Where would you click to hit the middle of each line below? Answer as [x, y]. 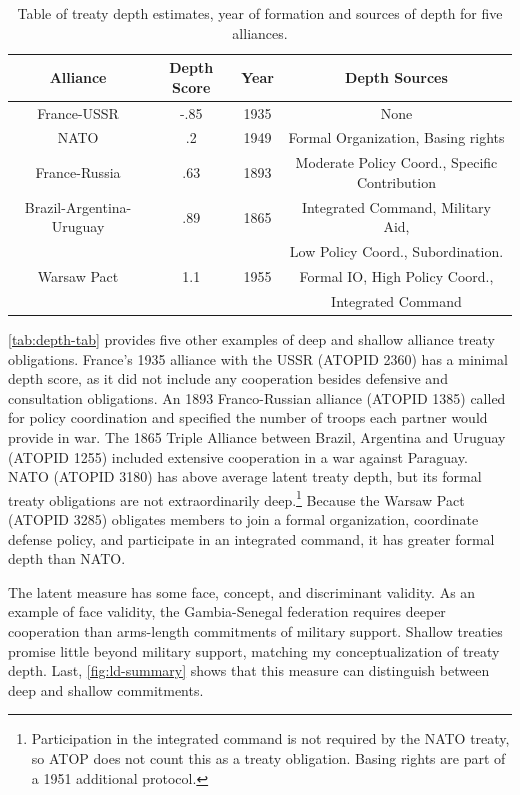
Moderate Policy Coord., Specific [396, 162]
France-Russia [78, 172]
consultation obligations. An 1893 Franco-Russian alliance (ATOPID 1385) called [257, 397]
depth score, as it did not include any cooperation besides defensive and [228, 378]
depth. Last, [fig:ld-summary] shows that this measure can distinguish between [249, 670]
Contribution [396, 181]
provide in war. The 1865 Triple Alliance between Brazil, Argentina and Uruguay [257, 436]
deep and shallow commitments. [106, 689]
